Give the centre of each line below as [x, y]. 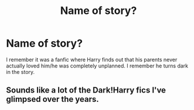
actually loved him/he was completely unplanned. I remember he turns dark [97, 66]
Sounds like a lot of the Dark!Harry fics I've [86, 91]
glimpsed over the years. [53, 99]
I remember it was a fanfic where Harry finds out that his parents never [92, 59]
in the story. [21, 72]
